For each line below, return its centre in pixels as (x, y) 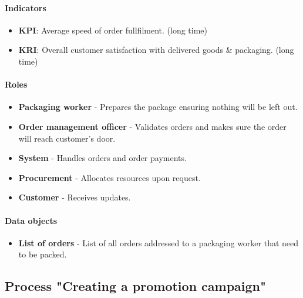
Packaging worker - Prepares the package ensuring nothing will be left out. (158, 107)
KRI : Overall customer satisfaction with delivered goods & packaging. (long (156, 50)
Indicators (26, 7)
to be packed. (43, 254)
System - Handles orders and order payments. (102, 158)
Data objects (31, 220)
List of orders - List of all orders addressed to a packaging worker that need (159, 242)
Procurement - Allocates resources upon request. (110, 177)
